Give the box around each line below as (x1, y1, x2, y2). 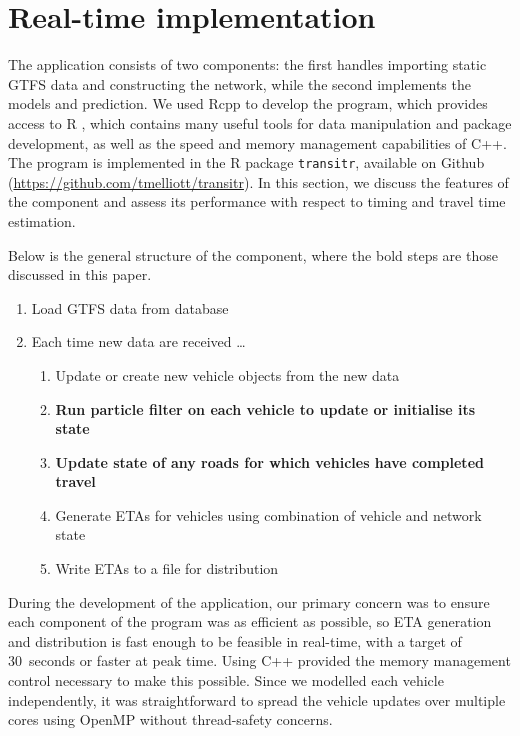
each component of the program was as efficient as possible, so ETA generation (8, 611, 492, 632)
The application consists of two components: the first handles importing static (8, 54, 487, 75)
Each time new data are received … (31, 331, 246, 352)
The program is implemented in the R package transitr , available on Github (8, 152, 485, 173)
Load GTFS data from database (31, 297, 229, 318)
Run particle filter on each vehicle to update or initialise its (55, 398, 476, 419)
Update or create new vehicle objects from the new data (55, 364, 400, 385)
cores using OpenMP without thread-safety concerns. (8, 709, 333, 730)
